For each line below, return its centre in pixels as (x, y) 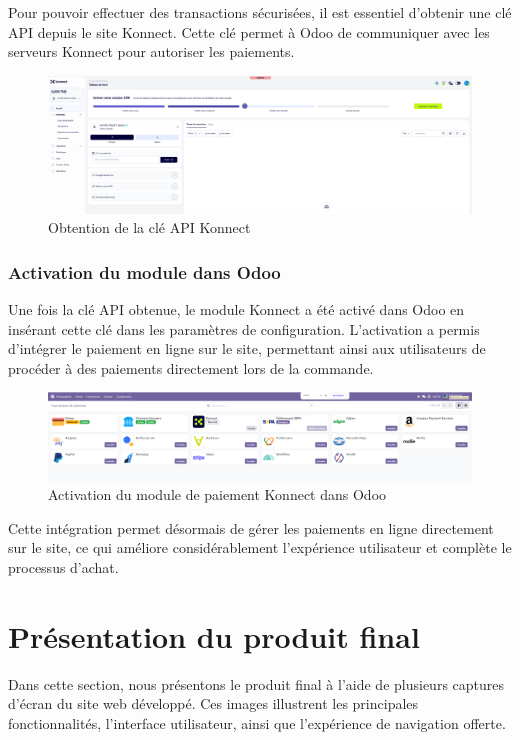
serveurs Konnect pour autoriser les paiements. (151, 51)
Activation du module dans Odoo (144, 271)
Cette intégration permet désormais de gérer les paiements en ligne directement (251, 527)
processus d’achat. (63, 567)
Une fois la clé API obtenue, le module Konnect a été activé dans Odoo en (236, 309)
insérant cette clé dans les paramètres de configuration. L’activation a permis (244, 328)
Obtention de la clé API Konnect (149, 227)
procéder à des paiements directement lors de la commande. (191, 367)
